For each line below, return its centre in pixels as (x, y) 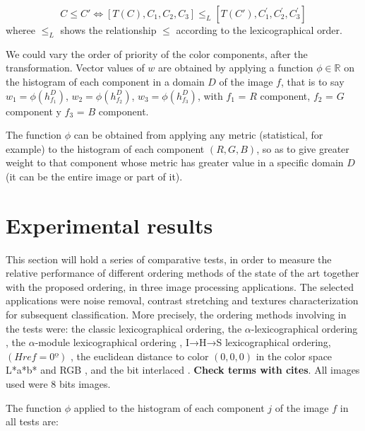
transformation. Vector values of (75, 68)
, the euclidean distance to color (140, 356)
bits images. (85, 384)
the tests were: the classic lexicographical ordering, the (124, 328)
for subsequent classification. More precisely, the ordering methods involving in (176, 315)
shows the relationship (108, 30)
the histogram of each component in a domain (105, 81)
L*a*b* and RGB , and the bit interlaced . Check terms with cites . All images (183, 370)
